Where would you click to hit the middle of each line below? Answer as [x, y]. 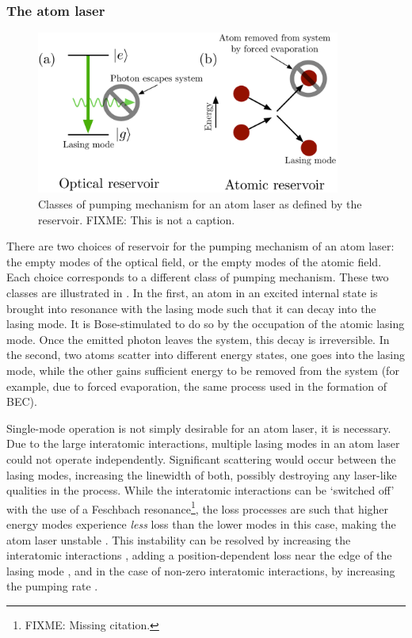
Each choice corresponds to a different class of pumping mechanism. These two [198, 277]
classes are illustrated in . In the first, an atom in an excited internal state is [192, 293]
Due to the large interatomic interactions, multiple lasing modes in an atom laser [203, 443]
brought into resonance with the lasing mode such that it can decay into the [191, 308]
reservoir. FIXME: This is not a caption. [137, 219]
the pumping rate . [52, 586]
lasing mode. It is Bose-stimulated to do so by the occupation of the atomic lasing [206, 324]
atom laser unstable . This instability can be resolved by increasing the [179, 539]
